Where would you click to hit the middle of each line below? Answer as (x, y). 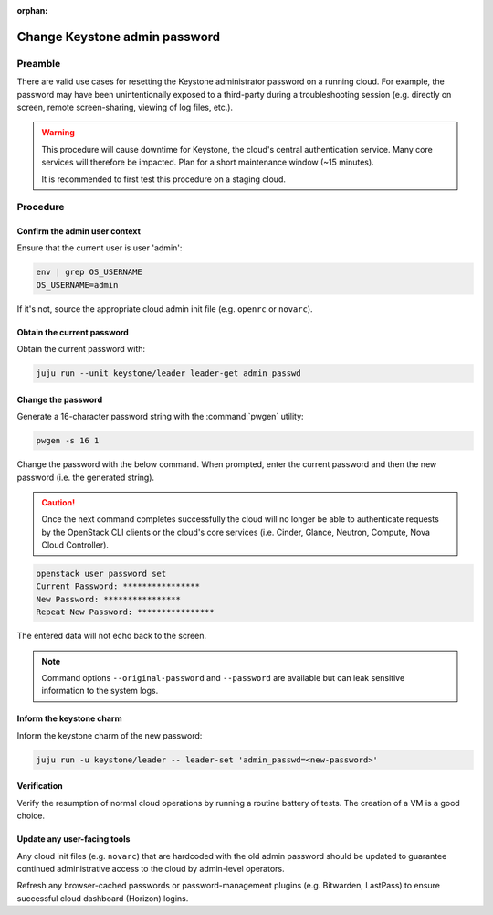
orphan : (32, 11)
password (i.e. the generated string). (86, 477)
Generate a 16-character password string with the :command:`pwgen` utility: (161, 417)
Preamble (39, 63)
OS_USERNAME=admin (77, 285)
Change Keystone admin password (119, 37)
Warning (58, 133)
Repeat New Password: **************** (125, 612)
